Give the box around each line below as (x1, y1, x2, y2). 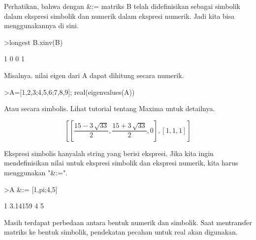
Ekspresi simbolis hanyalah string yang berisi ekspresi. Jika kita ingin (4, 148, 214, 158)
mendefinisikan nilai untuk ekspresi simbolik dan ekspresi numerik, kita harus (4, 158, 238, 168)
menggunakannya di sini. (4, 20, 79, 31)
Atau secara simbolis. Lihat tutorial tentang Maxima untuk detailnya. (4, 103, 215, 114)
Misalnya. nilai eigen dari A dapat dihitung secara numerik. (4, 70, 184, 80)
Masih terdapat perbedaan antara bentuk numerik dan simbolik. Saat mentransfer (4, 217, 252, 227)
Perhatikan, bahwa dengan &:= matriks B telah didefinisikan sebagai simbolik (4, 1, 240, 11)
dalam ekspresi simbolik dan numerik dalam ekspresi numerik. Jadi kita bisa (4, 10, 235, 21)
